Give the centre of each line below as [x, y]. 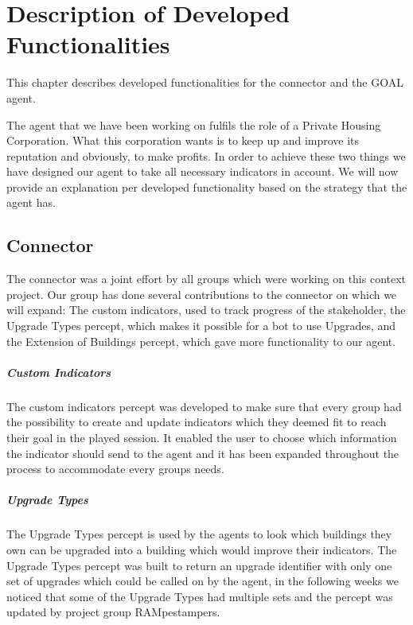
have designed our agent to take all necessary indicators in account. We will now [203, 171]
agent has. [31, 202]
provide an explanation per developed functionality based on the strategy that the [207, 186]
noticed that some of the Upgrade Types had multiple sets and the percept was [200, 596]
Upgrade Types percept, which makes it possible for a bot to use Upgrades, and [201, 326]
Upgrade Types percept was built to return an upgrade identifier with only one [199, 565]
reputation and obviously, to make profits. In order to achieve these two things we [206, 155]
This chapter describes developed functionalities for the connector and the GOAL [205, 82]
